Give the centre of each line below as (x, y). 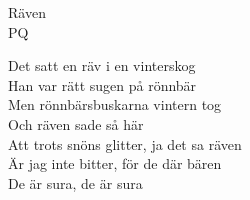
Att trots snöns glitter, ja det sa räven (125, 143)
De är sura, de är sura (75, 182)
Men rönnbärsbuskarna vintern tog (115, 104)
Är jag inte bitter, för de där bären (115, 163)
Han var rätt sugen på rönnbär (102, 84)
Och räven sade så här (76, 123)
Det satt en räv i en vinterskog (102, 65)
